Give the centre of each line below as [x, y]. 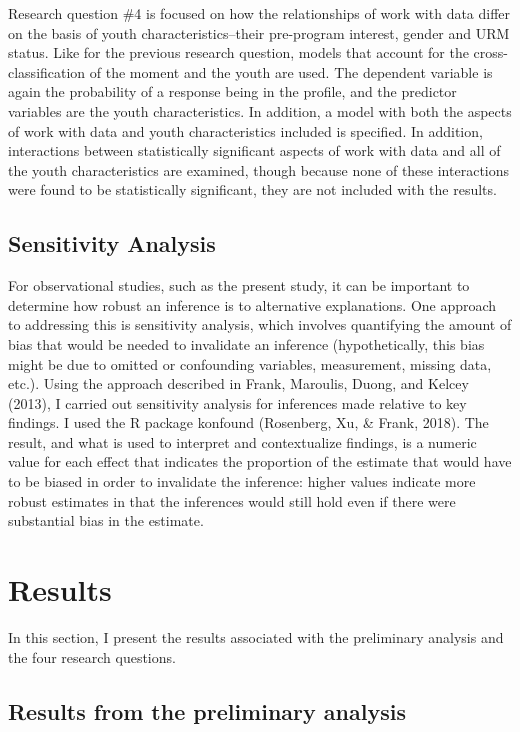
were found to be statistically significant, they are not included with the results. [252, 189]
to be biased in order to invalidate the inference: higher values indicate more [242, 481]
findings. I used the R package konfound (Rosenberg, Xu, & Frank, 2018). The [248, 422]
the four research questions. [92, 656]
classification [47, 71]
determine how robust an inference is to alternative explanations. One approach [252, 304]
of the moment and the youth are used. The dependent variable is [291, 71]
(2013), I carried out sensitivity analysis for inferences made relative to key [237, 402]
